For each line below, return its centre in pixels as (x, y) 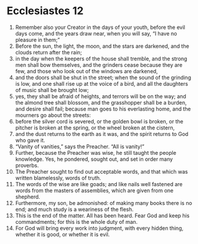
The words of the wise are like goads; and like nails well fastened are (99, 184)
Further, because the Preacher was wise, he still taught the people (95, 152)
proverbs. (27, 165)
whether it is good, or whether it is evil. (62, 234)
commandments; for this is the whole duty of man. (76, 222)
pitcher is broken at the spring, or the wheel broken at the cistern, (95, 128)
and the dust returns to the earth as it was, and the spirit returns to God (102, 134)
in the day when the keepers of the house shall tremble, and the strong (101, 58)
